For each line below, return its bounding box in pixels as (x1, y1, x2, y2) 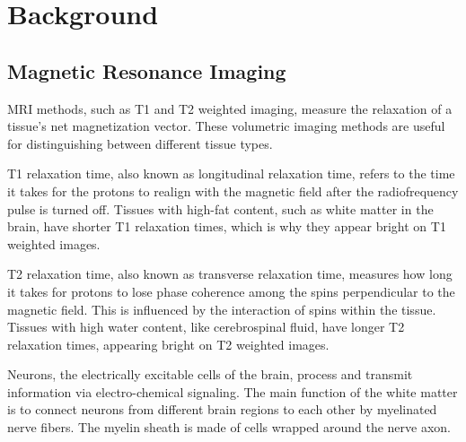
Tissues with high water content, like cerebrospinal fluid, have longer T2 (7, 317, 405, 336)
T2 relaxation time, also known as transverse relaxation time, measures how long (7, 264, 453, 283)
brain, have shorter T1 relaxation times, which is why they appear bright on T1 (7, 217, 446, 236)
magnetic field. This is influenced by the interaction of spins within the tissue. (7, 299, 436, 318)
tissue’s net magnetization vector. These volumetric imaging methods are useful (7, 117, 445, 135)
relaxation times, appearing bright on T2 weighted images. (7, 334, 330, 353)
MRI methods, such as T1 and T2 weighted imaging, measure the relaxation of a (7, 99, 453, 117)
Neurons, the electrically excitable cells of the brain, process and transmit (7, 365, 413, 384)
